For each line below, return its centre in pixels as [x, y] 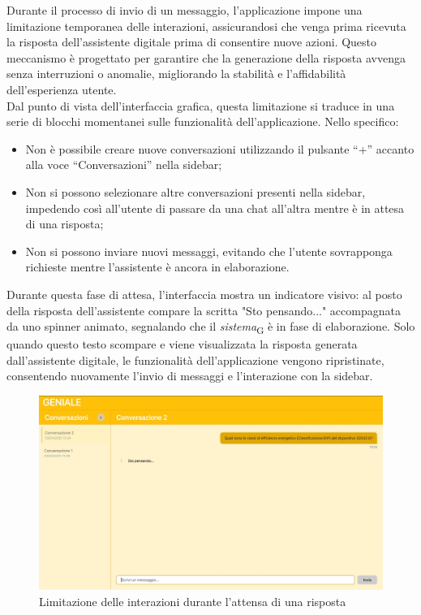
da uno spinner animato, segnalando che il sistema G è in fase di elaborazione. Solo [211, 327]
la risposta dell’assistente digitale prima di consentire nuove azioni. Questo [192, 42]
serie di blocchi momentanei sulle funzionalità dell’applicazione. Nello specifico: [203, 121]
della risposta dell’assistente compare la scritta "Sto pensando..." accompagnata [204, 310]
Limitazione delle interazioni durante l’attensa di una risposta [193, 601]
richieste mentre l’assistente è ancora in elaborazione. [157, 267]
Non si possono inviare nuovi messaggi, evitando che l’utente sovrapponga [209, 251]
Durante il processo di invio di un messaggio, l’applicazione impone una [185, 10]
